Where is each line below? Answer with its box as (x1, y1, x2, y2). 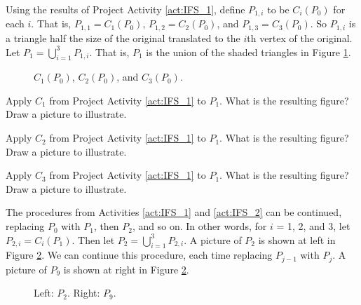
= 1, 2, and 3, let (276, 219, 350, 233)
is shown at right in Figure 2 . (63, 262, 189, 276)
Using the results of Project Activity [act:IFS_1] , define (6, 2, 245, 16)
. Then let (71, 232, 115, 247)
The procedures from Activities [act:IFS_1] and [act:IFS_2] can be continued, (6, 205, 342, 219)
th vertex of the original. (247, 30, 353, 45)
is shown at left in (258, 232, 336, 247)
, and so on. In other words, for (132, 219, 267, 233)
